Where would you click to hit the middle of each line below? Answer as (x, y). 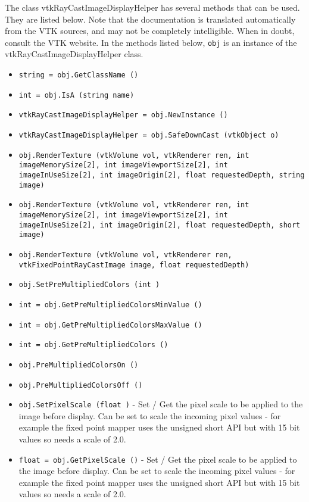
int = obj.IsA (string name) (77, 95)
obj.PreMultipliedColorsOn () (79, 365)
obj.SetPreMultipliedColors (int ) (89, 285)
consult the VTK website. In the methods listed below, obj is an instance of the (151, 42)
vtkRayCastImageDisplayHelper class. (74, 54)
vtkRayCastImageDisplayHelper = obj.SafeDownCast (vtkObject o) (149, 135)
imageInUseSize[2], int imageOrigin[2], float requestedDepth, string (162, 175)
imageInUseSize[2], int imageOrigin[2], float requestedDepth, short (160, 225)
